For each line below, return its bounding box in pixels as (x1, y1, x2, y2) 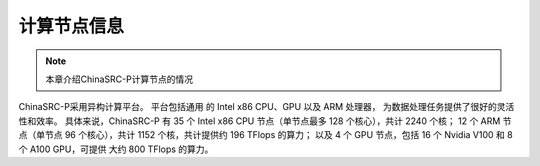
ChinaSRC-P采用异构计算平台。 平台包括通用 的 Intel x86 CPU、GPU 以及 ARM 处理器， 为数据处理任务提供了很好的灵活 (18, 101, 515, 113)
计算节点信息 (18, 15, 125, 37)
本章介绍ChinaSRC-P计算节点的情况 (45, 73, 194, 85)
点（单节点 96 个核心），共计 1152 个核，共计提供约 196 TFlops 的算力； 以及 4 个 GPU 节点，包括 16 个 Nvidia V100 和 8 (18, 129, 514, 141)
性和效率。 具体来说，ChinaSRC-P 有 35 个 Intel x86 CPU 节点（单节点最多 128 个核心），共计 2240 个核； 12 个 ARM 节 (18, 115, 512, 127)
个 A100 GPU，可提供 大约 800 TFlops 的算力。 (18, 143, 214, 155)
